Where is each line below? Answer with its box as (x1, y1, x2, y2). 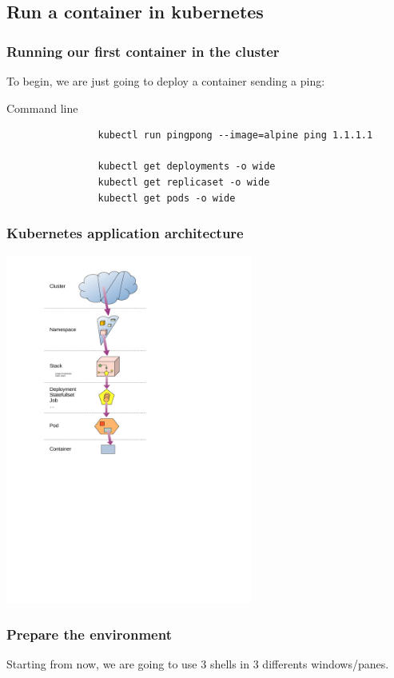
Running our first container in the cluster (6, 41, 280, 61)
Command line (6, 99, 78, 116)
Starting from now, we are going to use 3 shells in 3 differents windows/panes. (6, 655, 389, 672)
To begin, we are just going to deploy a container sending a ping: (6, 73, 325, 89)
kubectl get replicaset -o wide (98, 176, 270, 188)
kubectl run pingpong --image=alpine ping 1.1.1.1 (98, 130, 373, 142)
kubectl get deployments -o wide (98, 161, 276, 173)
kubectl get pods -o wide (98, 192, 236, 204)
